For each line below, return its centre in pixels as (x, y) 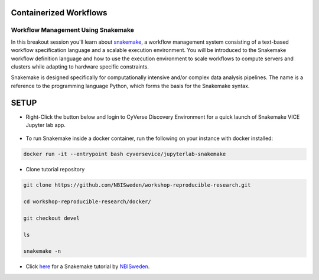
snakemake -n (42, 251)
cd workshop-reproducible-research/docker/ (87, 202)
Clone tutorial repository (55, 170)
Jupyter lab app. (46, 125)
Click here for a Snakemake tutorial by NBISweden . (88, 266)
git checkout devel (51, 218)
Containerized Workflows (59, 13)
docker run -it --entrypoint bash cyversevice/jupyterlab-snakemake (125, 154)
